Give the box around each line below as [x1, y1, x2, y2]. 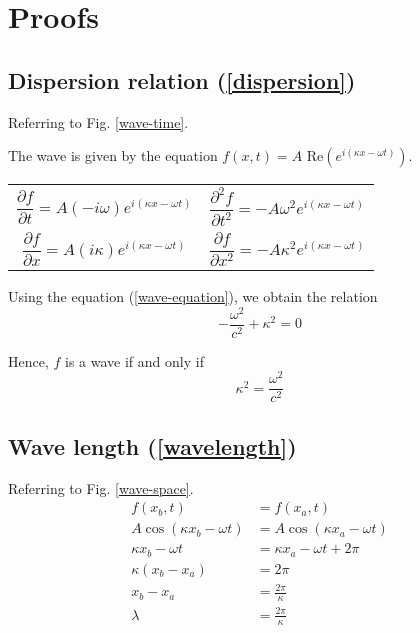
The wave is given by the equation [8, 145, 218, 166]
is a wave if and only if [65, 350, 204, 371]
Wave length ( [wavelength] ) [8, 430, 297, 461]
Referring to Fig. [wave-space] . [8, 477, 194, 498]
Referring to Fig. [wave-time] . [8, 111, 189, 132]
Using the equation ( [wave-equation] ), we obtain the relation [8, 286, 378, 307]
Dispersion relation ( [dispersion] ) [8, 64, 356, 95]
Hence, [8, 350, 49, 371]
